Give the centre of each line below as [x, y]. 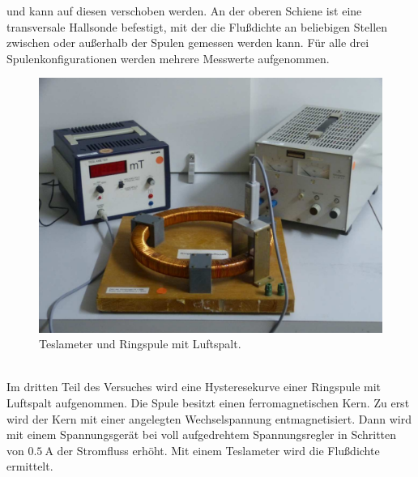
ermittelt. [30, 466]
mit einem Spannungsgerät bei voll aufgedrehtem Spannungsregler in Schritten [202, 434]
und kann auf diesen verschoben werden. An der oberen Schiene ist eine [184, 11]
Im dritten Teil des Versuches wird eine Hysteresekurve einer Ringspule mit [194, 387]
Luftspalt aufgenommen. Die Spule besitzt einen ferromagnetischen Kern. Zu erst [208, 403]
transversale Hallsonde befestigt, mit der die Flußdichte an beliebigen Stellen [197, 26]
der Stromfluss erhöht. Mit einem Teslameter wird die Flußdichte [218, 450]
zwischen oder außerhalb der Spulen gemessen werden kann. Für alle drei [188, 43]
